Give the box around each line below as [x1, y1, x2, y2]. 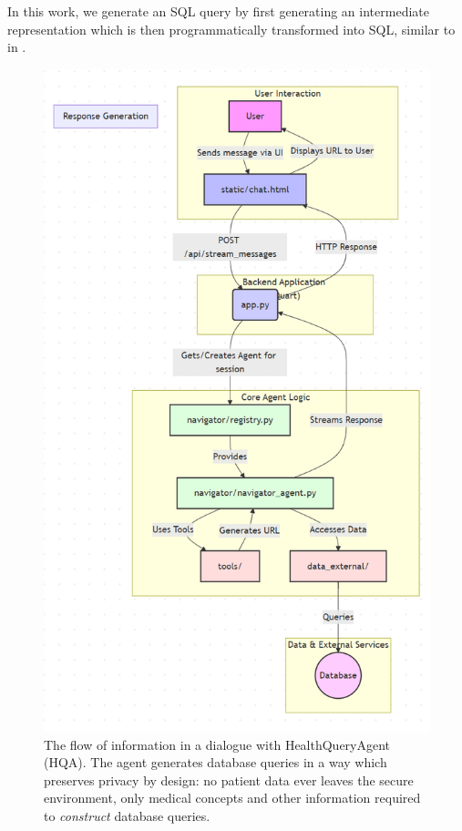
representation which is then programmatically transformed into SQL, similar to [7, 19, 456, 38]
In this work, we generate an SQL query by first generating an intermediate [7, 2, 429, 20]
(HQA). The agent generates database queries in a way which [44, 753, 387, 772]
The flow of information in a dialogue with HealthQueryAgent [44, 734, 391, 754]
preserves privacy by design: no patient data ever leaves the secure [44, 770, 414, 789]
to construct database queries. [44, 806, 210, 825]
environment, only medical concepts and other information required [44, 788, 421, 807]
